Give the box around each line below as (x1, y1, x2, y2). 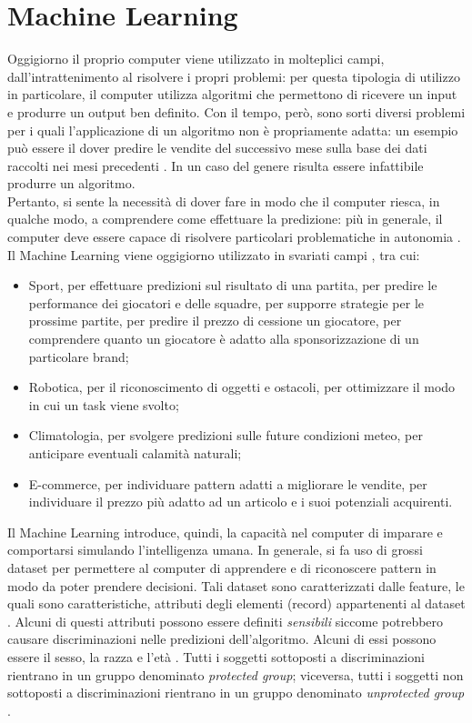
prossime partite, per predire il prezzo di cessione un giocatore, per (28, 311, 402, 330)
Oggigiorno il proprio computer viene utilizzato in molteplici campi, (7, 49, 385, 68)
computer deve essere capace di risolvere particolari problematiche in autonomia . (7, 227, 461, 246)
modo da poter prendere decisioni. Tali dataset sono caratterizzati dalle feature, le (7, 576, 465, 595)
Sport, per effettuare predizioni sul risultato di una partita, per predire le (28, 276, 437, 295)
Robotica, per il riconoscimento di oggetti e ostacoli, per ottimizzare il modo (28, 377, 456, 397)
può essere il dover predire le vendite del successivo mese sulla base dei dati (7, 138, 427, 157)
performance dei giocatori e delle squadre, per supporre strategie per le (28, 293, 424, 312)
